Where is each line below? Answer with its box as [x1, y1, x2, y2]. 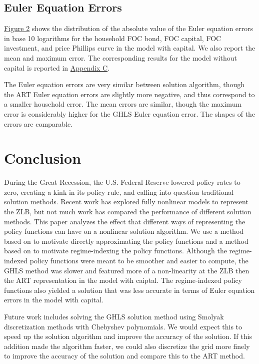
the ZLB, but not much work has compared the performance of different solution [4, 206, 251, 217]
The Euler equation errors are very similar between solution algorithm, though [4, 79, 245, 90]
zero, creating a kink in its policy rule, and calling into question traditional [4, 186, 234, 197]
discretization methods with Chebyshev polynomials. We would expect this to [4, 321, 242, 331]
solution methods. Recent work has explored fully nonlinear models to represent [4, 196, 248, 207]
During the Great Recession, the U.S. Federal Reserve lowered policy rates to [4, 177, 240, 187]
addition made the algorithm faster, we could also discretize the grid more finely [4, 340, 250, 351]
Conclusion [4, 148, 81, 168]
